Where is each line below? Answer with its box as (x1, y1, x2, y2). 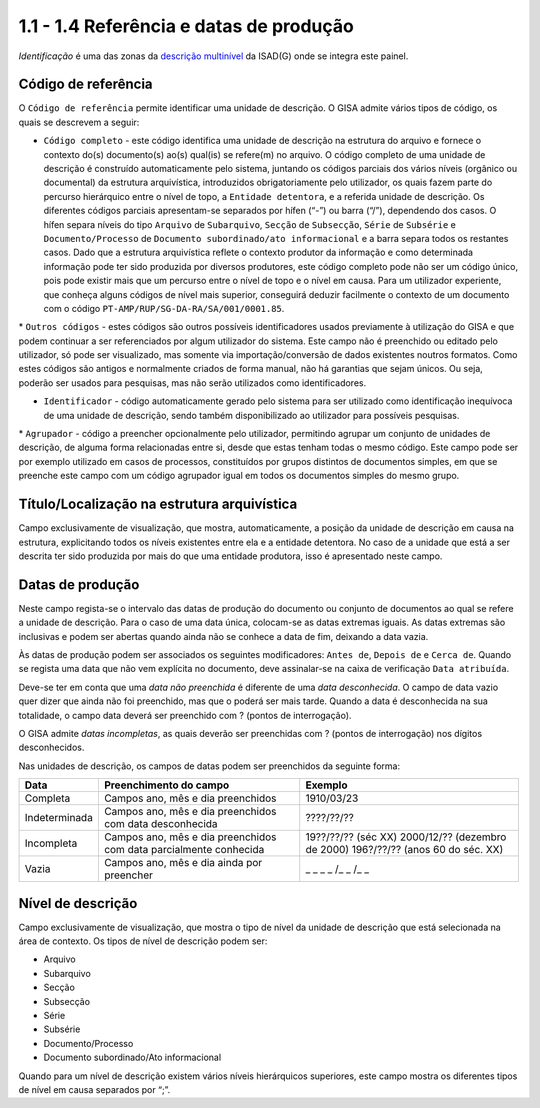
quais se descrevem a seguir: (18, 116, 140, 128)
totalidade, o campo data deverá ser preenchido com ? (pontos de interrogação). (18, 709, 352, 721)
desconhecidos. (18, 741, 85, 754)
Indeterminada (24, 811, 94, 825)
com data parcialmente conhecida (103, 843, 265, 857)
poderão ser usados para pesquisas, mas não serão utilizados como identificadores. (18, 376, 367, 389)
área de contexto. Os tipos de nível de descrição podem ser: (18, 935, 268, 947)
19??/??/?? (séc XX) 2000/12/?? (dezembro (305, 830, 507, 844)
